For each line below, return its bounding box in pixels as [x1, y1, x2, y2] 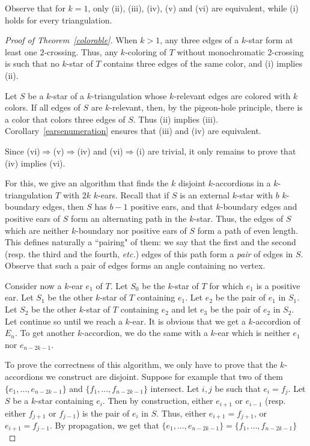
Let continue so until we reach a [5, 314, 123, 327]
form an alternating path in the [70, 212, 187, 224]
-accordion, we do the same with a [82, 326, 208, 339]
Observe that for [5, 2, 65, 14]
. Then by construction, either [102, 394, 213, 407]
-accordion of [252, 314, 300, 327]
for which [209, 279, 244, 292]
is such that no [5, 57, 59, 70]
